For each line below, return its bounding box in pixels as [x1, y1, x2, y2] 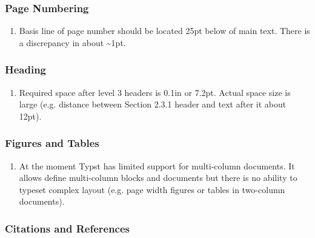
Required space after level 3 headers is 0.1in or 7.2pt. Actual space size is [19, 86, 291, 98]
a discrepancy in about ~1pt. [19, 36, 126, 49]
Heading [5, 62, 47, 77]
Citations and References [5, 220, 130, 236]
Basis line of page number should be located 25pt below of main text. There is [19, 24, 310, 37]
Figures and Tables [5, 135, 99, 151]
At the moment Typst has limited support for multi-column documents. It [19, 159, 295, 172]
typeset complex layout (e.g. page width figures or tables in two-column [19, 183, 285, 195]
